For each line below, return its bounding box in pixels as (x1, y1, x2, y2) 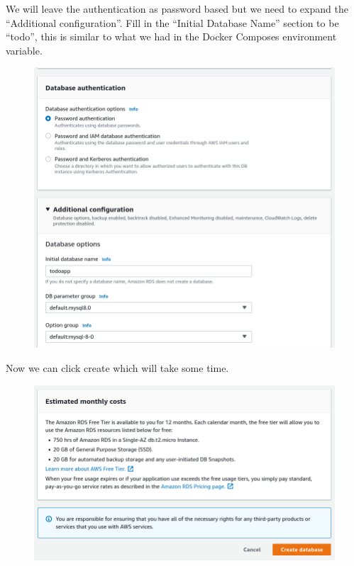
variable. (6, 43, 43, 57)
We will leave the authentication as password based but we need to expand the (6, 1, 348, 16)
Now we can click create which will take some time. (6, 361, 229, 375)
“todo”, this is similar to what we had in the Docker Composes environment (6, 29, 337, 44)
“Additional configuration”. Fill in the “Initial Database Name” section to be (6, 15, 339, 30)
